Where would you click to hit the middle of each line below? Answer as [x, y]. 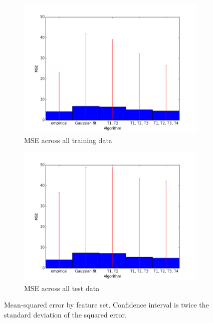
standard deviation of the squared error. [65, 314]
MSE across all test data [62, 288]
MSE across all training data [68, 140]
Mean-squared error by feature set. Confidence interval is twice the [107, 305]
